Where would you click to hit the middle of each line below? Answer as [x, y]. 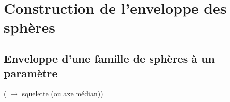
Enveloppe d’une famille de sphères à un [109, 58]
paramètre [31, 73]
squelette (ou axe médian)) [62, 93]
